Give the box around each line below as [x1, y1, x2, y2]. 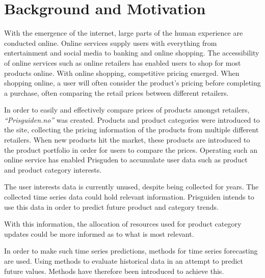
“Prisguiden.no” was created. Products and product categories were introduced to [4, 114, 260, 125]
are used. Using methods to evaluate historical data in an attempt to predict [4, 256, 244, 266]
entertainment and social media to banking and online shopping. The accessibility [4, 47, 259, 58]
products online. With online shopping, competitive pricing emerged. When [4, 67, 240, 78]
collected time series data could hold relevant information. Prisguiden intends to [4, 191, 254, 202]
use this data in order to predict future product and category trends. [4, 201, 219, 212]
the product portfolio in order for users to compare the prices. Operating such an [4, 144, 257, 155]
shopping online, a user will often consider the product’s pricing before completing [4, 77, 261, 88]
